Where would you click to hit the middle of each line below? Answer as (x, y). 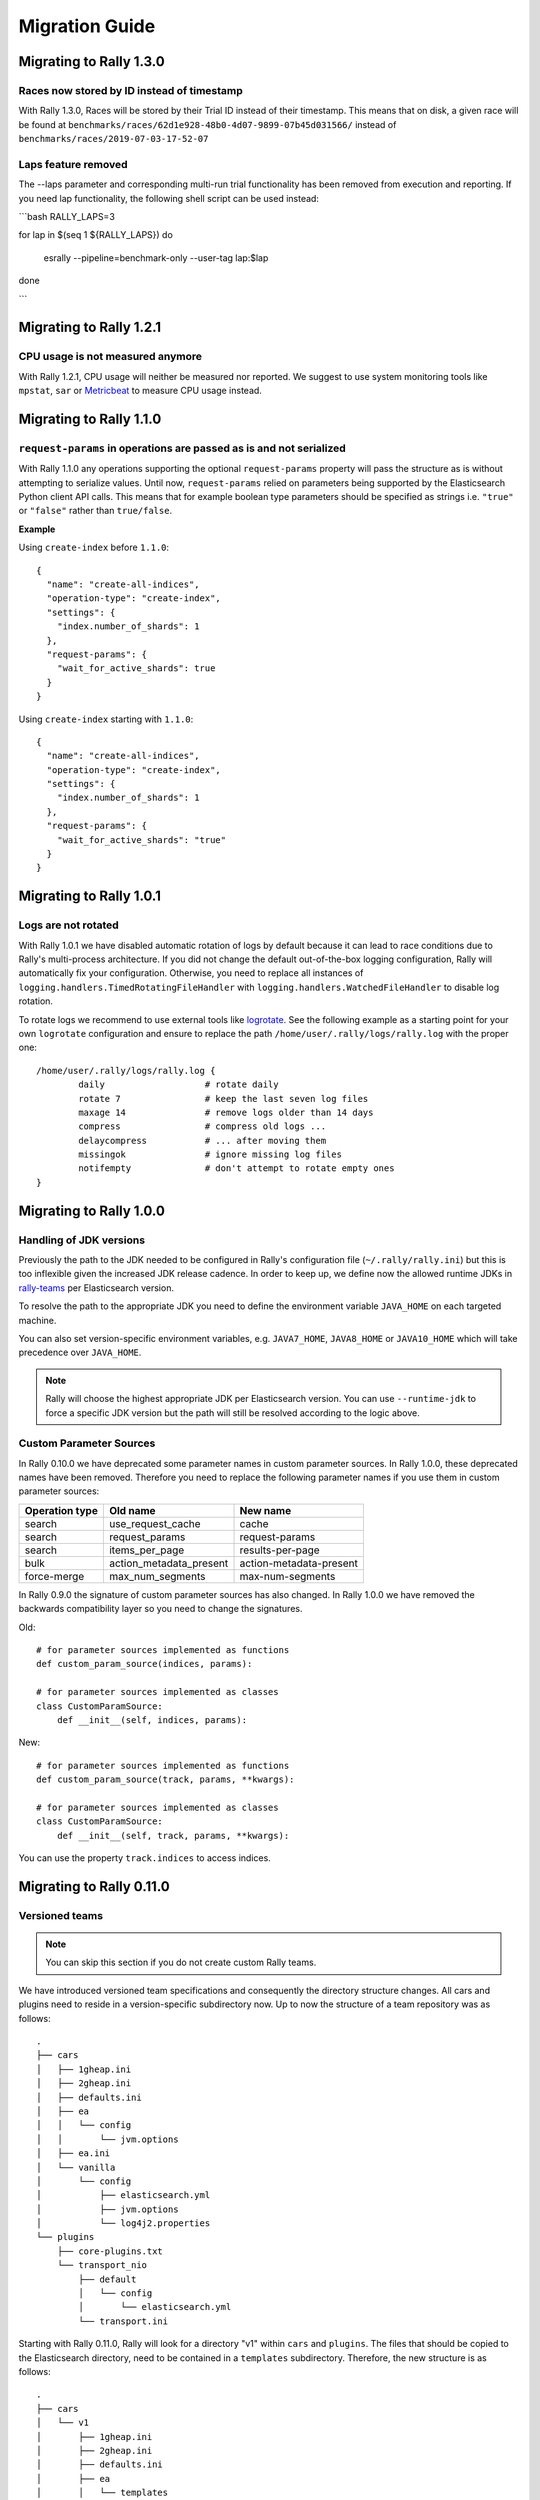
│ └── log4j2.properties (123, 2223)
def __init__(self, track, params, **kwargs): (173, 1835)
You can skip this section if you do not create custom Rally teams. (181, 1962)
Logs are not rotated (68, 925)
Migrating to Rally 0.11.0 (94, 1886)
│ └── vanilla (76, 2167)
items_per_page (146, 1550)
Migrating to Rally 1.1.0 (90, 418)
